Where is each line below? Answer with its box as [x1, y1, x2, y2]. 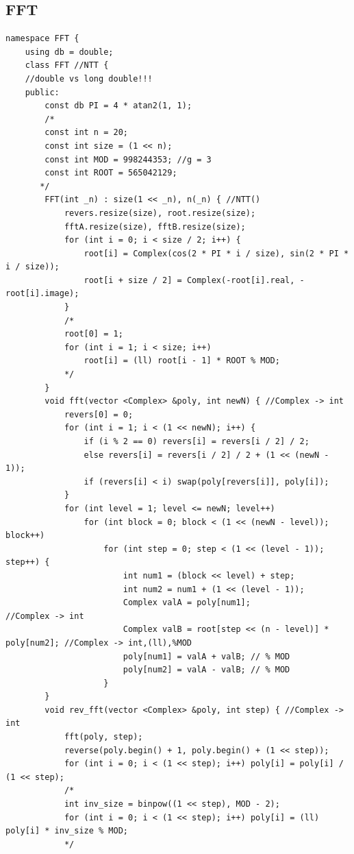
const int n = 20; [45, 127, 128, 138]
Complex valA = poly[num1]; [123, 598, 251, 608]
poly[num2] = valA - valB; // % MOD [123, 665, 290, 675]
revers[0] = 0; [64, 409, 134, 419]
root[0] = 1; [64, 329, 123, 339]
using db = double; [25, 47, 114, 57]
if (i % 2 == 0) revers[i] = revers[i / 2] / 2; [84, 437, 309, 447]
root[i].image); [5, 289, 79, 299]
